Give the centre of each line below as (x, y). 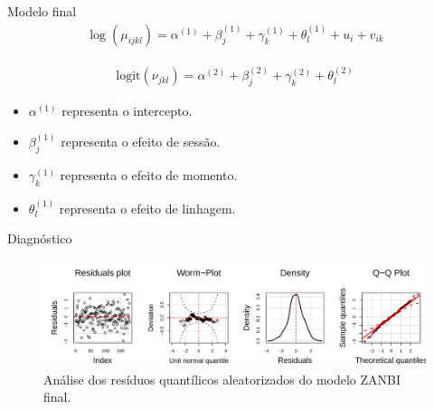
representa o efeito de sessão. (141, 142)
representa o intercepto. (127, 111)
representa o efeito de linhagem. (147, 208)
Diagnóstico (40, 238)
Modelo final (42, 11)
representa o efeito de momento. (149, 175)
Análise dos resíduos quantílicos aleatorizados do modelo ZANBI (222, 379)
